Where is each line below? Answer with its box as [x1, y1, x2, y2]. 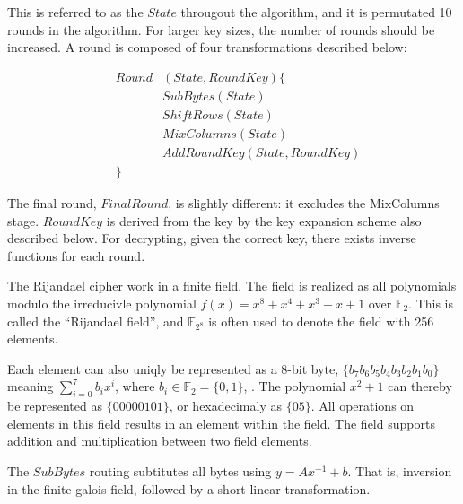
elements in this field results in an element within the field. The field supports [7, 413, 435, 432]
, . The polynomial [243, 377, 346, 395]
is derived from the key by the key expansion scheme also [106, 211, 422, 230]
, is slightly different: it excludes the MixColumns [168, 193, 440, 212]
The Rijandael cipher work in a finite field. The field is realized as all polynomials [7, 276, 457, 295]
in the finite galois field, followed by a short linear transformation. [7, 479, 371, 498]
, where [115, 377, 155, 395]
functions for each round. [7, 246, 145, 265]
